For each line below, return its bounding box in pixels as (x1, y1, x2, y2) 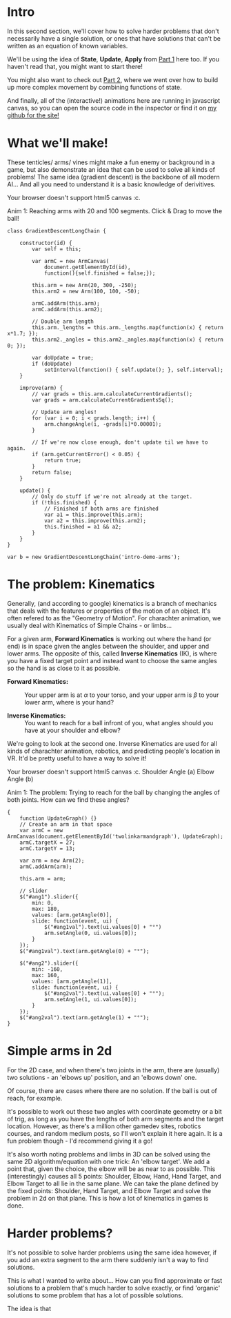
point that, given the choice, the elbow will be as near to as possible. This (7, 1164, 216, 1173)
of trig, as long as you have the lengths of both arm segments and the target (7, 1114, 224, 1123)
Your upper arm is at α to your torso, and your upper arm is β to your (24, 691, 219, 699)
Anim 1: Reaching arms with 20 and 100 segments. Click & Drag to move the (7, 206, 223, 215)
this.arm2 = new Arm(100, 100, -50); (32, 288, 140, 295)
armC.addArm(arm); (19, 863, 72, 870)
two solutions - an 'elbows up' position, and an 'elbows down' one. (7, 1073, 197, 1081)
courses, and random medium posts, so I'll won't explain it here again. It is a (7, 1129, 223, 1137)
